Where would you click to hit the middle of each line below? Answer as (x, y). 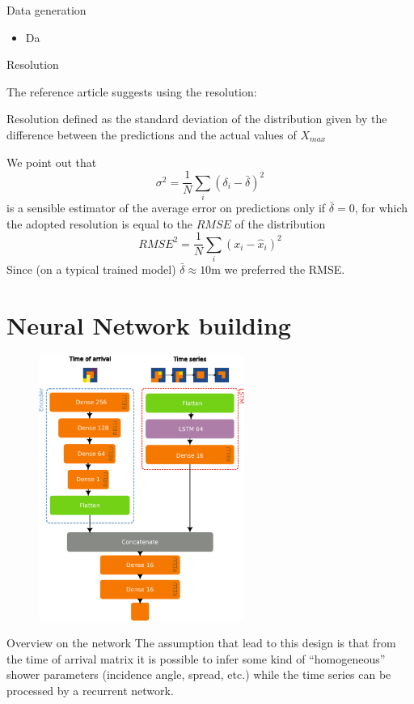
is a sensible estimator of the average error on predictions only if (166, 207)
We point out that (52, 162)
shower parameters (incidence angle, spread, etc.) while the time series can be (199, 674)
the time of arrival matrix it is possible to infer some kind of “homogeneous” (196, 658)
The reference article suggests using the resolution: (132, 91)
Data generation (46, 10)
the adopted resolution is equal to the (100, 223)
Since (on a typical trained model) (91, 269)
